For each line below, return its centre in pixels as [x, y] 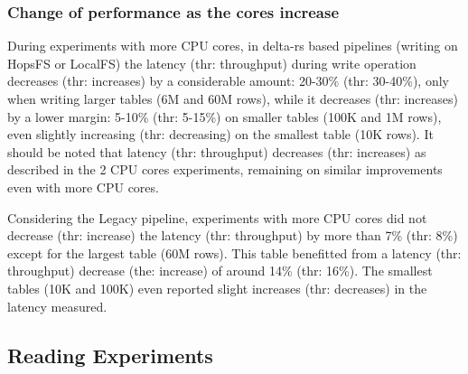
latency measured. [57, 306]
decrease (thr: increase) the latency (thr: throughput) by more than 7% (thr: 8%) [233, 235]
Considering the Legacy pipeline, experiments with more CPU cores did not [217, 217]
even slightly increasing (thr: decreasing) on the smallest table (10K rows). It [220, 134]
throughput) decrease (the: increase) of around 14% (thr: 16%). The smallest [220, 271]
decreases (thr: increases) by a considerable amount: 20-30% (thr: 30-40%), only [228, 81]
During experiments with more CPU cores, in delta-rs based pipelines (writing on [233, 46]
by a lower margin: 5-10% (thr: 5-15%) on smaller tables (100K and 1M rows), [225, 116]
